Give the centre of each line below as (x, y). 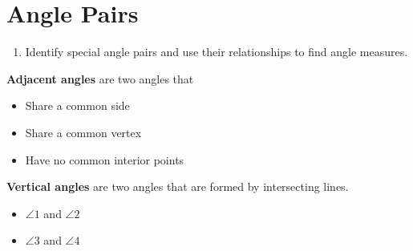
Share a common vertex (83, 132)
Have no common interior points (105, 159)
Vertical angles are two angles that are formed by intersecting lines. (178, 186)
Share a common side (77, 105)
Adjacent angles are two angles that (100, 78)
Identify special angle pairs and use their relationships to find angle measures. (217, 52)
